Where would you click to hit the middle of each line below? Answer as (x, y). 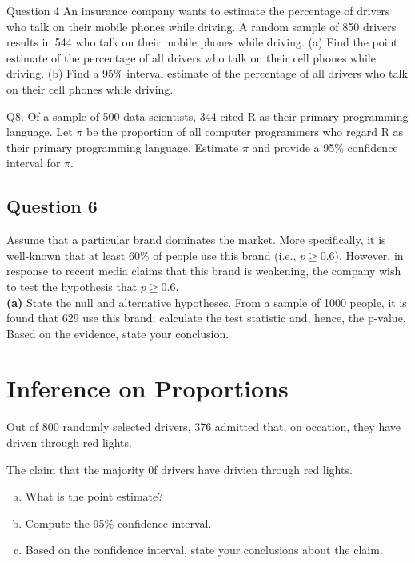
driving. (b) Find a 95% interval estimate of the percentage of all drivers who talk (207, 73)
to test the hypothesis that (72, 286)
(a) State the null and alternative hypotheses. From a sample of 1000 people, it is (207, 302)
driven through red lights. (69, 443)
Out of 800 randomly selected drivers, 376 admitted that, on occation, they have (204, 427)
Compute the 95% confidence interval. (118, 523)
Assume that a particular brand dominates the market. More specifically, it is (196, 240)
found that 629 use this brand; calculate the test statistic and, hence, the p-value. (206, 318)
